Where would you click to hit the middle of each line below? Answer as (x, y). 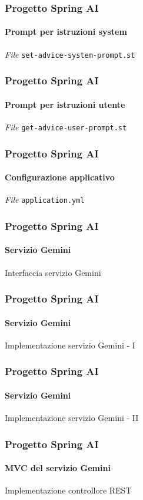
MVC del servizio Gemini (58, 468)
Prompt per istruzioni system (66, 32)
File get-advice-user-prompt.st (66, 126)
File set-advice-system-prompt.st (70, 54)
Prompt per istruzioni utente (65, 104)
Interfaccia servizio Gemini (53, 272)
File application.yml (45, 200)
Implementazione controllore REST (68, 490)
